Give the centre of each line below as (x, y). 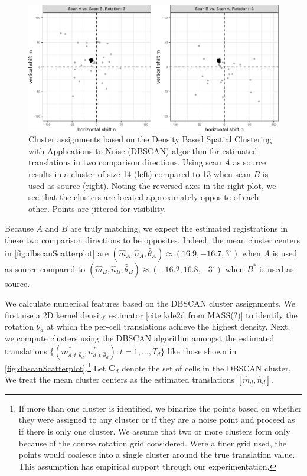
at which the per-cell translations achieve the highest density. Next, (168, 326)
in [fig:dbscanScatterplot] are (57, 252)
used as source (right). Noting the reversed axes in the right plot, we (152, 185)
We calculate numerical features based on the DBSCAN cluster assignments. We (150, 303)
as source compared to (45, 268)
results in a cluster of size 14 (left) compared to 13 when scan (140, 174)
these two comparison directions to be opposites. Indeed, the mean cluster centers (152, 240)
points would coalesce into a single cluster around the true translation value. (157, 454)
